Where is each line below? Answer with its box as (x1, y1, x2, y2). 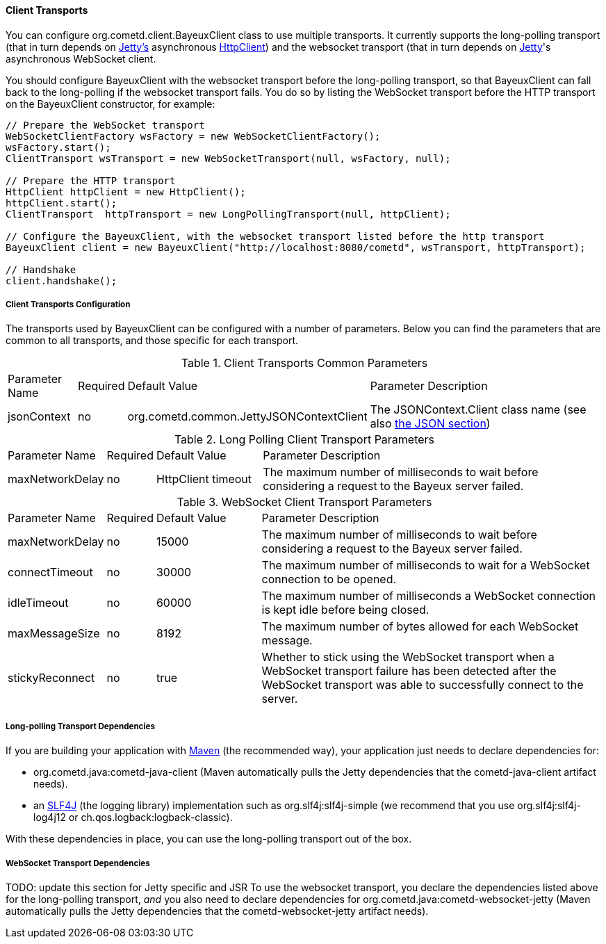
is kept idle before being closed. (261, 603, 429, 617)
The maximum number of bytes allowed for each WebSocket (261, 619, 579, 634)
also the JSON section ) (370, 416, 491, 431)
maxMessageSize (8, 626, 100, 641)
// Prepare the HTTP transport (6, 174, 176, 186)
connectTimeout (8, 565, 93, 580)
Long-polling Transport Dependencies (6, 721, 156, 731)
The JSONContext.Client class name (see (370, 402, 587, 417)
